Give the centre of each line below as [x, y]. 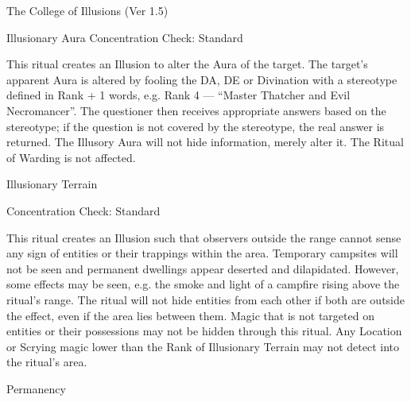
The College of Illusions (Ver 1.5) [87, 10]
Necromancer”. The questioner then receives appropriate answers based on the [196, 110]
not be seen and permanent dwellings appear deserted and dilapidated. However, [203, 268]
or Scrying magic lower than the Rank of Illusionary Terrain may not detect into [203, 346]
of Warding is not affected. [71, 157]
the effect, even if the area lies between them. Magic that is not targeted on [190, 315]
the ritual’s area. [47, 362]
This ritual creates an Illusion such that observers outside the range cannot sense [204, 237]
